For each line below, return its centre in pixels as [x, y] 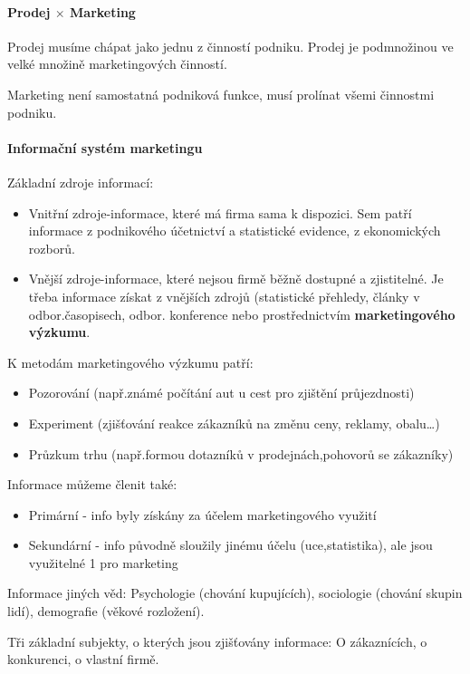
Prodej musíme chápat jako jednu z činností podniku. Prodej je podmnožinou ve [230, 46]
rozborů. [52, 248]
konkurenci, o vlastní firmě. [83, 659]
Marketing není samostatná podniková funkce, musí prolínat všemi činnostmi [221, 94]
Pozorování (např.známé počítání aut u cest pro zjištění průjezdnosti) [221, 393]
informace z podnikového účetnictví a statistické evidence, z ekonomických [235, 231]
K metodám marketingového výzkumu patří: [130, 362]
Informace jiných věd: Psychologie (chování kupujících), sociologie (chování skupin [235, 593]
